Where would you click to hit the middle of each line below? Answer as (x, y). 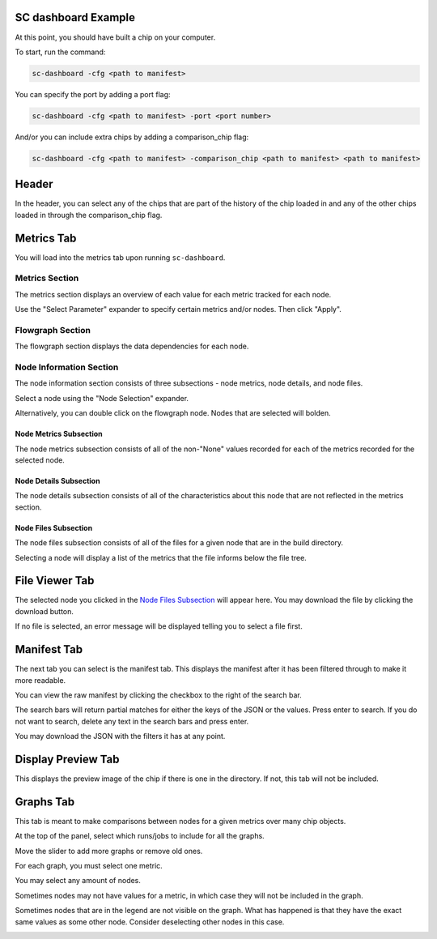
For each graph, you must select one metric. (89, 866)
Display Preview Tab (68, 759)
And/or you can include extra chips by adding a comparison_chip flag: (132, 137)
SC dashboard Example (75, 17)
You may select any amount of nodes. (78, 881)
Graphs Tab (45, 802)
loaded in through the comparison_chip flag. (89, 215)
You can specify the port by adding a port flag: (93, 94)
